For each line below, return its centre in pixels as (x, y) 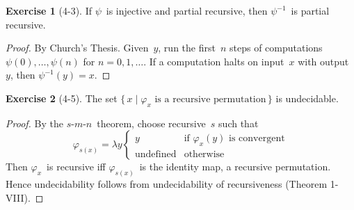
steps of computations (276, 48)
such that (239, 123)
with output (323, 61)
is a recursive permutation (210, 99)
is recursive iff (76, 167)
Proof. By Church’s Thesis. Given (77, 48)
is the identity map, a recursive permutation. (235, 167)
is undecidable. (307, 98)
